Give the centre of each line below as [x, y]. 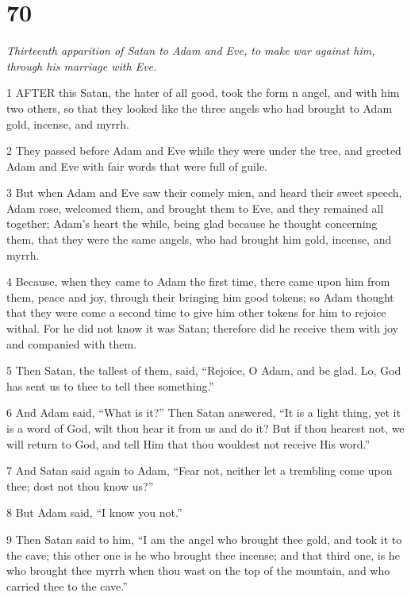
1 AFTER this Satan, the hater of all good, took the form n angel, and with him [203, 92]
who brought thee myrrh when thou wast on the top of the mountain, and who [198, 570]
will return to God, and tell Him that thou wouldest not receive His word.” [188, 443]
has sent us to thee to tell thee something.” [110, 385]
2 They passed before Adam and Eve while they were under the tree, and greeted [204, 150]
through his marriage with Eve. [82, 65]
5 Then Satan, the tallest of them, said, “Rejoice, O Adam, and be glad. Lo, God [204, 370]
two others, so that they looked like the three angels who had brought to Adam [200, 108]
